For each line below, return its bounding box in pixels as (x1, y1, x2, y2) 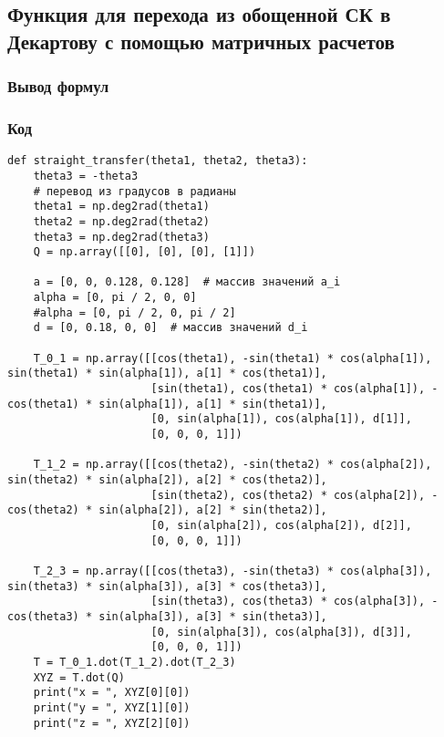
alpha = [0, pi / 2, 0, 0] (33, 291, 197, 305)
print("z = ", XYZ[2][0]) (33, 716, 191, 730)
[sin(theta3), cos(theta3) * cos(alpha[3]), (150, 595, 426, 608)
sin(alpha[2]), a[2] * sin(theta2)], (98, 503, 327, 517)
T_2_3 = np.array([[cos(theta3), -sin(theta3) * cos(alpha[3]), (33, 564, 432, 577)
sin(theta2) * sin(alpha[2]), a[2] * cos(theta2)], (7, 473, 327, 487)
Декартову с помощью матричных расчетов (7, 26, 395, 55)
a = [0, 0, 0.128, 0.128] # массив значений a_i (33, 275, 341, 289)
